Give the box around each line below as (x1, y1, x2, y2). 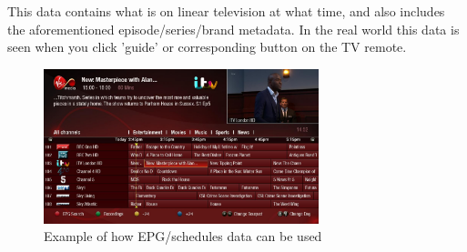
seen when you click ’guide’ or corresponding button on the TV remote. (7, 37, 407, 56)
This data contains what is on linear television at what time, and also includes (7, 2, 445, 20)
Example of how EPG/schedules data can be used (44, 227, 322, 246)
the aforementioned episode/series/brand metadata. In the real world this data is (7, 19, 460, 38)
